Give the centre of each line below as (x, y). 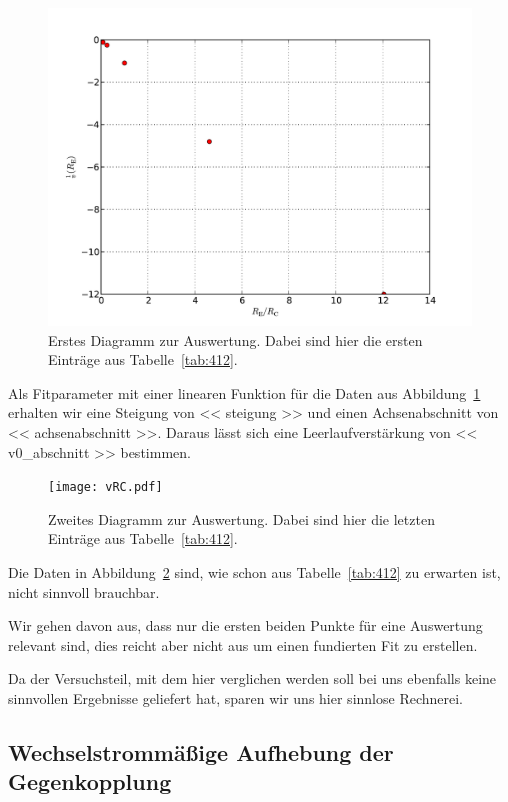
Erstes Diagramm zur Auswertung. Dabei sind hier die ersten (235, 339)
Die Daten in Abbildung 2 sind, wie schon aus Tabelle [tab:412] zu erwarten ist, (254, 572)
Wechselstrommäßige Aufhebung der (201, 751)
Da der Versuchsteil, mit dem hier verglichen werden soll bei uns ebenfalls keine (252, 678)
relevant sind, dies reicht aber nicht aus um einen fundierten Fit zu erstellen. (243, 644)
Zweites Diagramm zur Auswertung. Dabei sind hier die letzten (241, 518)
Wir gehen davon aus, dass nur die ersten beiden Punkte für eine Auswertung (245, 625)
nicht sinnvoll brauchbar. (84, 591)
